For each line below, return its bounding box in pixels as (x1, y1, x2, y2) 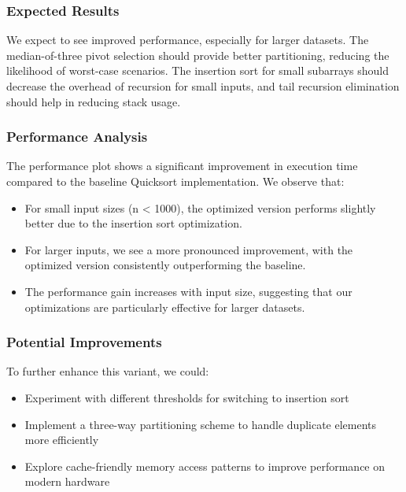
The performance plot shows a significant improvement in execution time (6, 157, 358, 174)
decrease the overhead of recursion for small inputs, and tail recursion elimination (6, 78, 400, 94)
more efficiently (24, 431, 99, 448)
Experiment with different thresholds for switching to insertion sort (24, 389, 349, 405)
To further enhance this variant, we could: (6, 363, 209, 379)
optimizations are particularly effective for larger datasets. (24, 298, 305, 315)
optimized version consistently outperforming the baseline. (24, 257, 306, 273)
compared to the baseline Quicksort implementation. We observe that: (6, 173, 345, 189)
